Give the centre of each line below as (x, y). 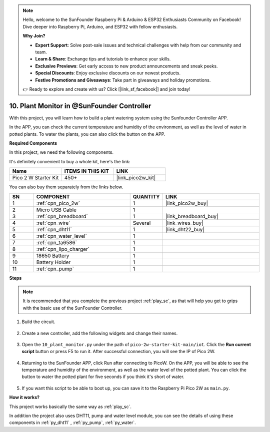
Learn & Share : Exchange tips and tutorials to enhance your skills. (103, 59)
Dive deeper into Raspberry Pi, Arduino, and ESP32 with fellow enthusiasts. (100, 26)
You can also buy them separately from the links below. (66, 187)
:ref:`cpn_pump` (55, 269)
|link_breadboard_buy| (192, 216)
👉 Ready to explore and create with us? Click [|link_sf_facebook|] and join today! (106, 89)
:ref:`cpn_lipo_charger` (63, 249)
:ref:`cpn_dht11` (54, 229)
